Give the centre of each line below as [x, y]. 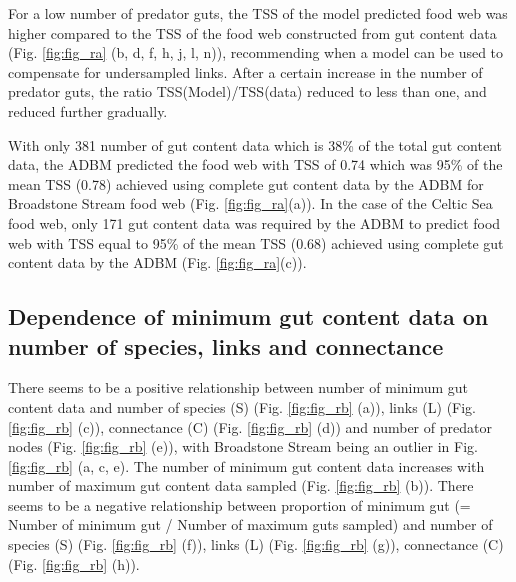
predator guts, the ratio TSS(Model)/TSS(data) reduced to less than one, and [247, 91]
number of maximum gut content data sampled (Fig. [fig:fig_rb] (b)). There [241, 485]
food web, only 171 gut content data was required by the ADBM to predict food [254, 222]
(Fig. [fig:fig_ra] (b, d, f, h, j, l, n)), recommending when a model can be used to [256, 52]
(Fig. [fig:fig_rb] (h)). [74, 563]
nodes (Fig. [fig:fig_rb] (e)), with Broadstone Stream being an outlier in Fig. [243, 446]
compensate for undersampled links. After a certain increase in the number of [245, 71]
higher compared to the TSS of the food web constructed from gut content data [252, 32]
